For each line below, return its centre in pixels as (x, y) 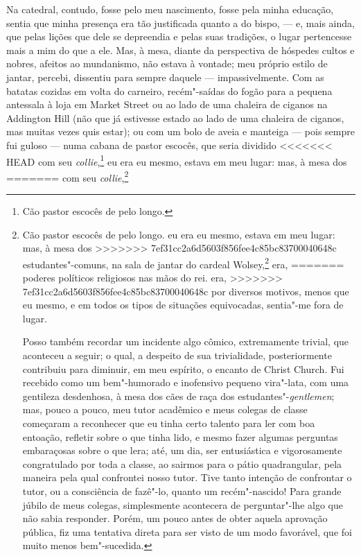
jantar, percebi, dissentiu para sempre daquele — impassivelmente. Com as (165, 77)
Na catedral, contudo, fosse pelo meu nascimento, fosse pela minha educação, (170, 9)
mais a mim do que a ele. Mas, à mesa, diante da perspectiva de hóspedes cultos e (180, 50)
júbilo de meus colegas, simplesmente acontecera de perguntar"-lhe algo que (183, 504)
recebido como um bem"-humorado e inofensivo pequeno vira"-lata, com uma (186, 382)
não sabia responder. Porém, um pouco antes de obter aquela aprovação (175, 518)
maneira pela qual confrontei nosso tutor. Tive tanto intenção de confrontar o (187, 477)
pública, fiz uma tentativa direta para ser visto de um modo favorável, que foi (187, 531)
